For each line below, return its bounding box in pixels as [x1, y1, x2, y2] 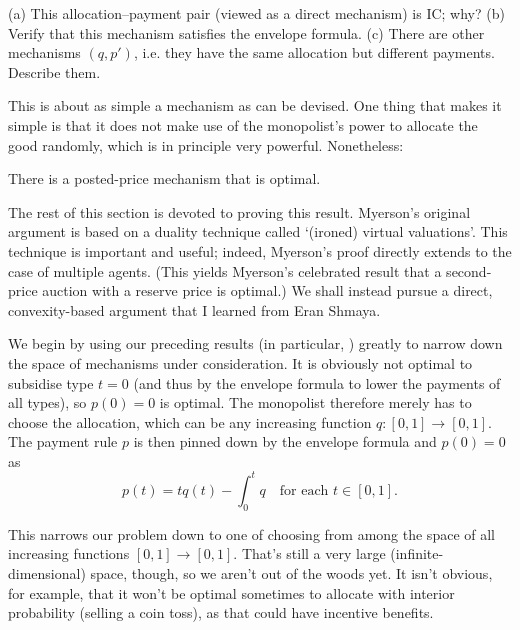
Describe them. [8, 61, 101, 82]
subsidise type [8, 372, 94, 393]
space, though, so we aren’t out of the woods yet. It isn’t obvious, [90, 562, 493, 583]
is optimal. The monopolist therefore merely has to [159, 392, 472, 413]
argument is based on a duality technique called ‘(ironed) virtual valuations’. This [8, 221, 508, 242]
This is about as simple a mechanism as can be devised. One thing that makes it [8, 95, 502, 116]
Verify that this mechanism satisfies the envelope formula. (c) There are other [8, 22, 485, 43]
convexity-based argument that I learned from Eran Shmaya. [8, 299, 381, 320]
